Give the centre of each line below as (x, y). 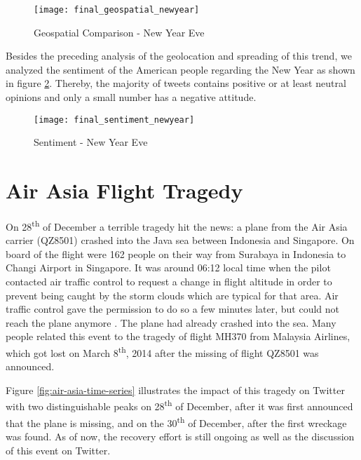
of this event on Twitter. (58, 450)
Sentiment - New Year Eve (91, 142)
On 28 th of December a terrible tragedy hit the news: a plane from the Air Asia (177, 225)
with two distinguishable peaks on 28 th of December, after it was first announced (179, 405)
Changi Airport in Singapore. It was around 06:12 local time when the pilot (168, 268)
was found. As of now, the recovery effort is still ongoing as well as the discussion (180, 436)
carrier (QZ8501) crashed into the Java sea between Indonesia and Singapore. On (180, 240)
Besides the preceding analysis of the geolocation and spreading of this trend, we (179, 56)
